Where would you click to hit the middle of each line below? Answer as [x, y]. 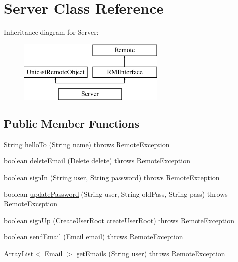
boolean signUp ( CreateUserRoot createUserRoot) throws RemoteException [119, 220]
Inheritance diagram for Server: [51, 32]
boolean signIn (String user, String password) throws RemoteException [112, 177]
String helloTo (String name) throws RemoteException [87, 144]
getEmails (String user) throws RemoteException [151, 253]
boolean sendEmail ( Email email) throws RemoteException [94, 237]
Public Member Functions [72, 124]
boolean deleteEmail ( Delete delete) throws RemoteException [97, 161]
